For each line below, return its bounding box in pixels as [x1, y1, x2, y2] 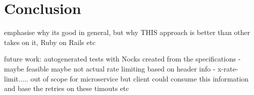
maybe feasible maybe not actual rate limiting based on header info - [4, 63, 215, 73]
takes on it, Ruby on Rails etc [4, 36, 95, 47]
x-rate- [217, 63, 238, 73]
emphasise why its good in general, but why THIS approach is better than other [4, 27, 250, 37]
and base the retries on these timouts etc [4, 83, 129, 93]
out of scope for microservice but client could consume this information [30, 73, 248, 83]
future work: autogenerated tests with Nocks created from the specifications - [4, 53, 241, 64]
